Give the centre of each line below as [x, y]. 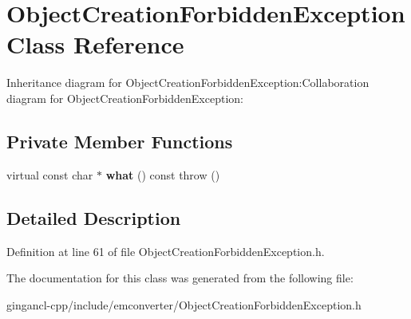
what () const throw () [163, 174]
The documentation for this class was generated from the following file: [180, 278]
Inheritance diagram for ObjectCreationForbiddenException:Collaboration [188, 83]
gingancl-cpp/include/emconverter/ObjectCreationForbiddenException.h [184, 304]
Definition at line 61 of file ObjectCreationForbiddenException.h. [166, 251]
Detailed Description [94, 217]
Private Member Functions [120, 141]
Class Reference [95, 44]
